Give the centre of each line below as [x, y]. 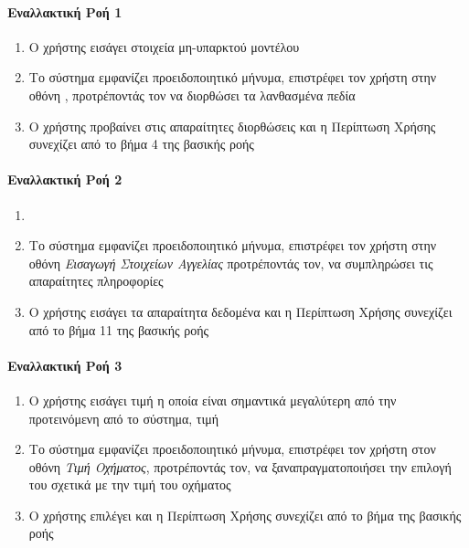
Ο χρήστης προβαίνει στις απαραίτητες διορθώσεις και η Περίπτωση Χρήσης [232, 126]
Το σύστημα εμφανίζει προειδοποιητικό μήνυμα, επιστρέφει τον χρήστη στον [232, 449]
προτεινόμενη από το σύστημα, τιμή [124, 418]
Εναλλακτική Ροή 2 [65, 179]
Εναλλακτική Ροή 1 [65, 11]
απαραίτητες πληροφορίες [96, 281]
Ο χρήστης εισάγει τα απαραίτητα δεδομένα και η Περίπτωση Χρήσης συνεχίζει [240, 311]
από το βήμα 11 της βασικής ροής [119, 329]
